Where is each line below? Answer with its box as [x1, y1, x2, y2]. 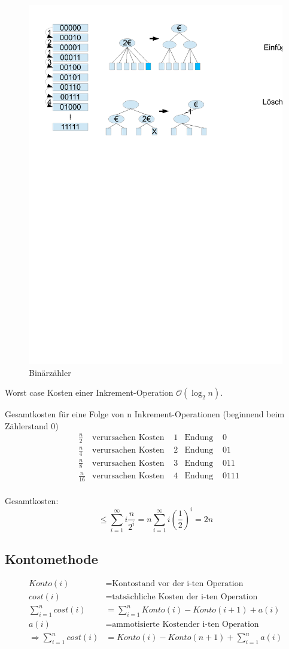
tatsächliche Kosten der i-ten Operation [112, 592, 258, 601]
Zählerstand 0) [5, 419, 59, 432]
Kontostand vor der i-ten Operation [112, 580, 244, 589]
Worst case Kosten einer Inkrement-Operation [5, 386, 174, 399]
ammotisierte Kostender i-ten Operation [112, 620, 259, 629]
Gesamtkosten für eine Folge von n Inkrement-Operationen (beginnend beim [5, 408, 285, 420]
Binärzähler [29, 366, 71, 378]
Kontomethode [5, 549, 98, 568]
